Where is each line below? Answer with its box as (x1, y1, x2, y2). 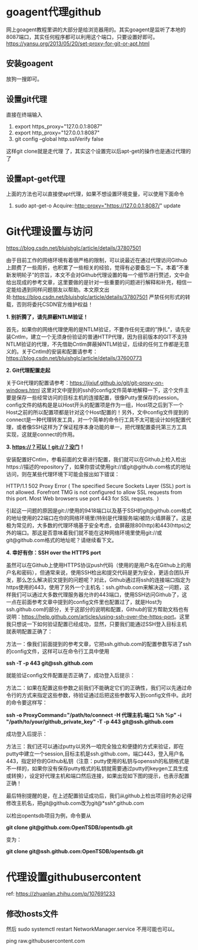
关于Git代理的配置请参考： (6, 380, 70, 387)
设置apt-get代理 (6, 173, 66, 183)
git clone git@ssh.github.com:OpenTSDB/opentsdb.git (6, 848, 144, 855)
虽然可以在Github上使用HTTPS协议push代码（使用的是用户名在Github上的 (6, 562, 187, 569)
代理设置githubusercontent (6, 870, 141, 884)
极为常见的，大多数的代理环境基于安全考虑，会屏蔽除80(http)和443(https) (6, 522, 187, 529)
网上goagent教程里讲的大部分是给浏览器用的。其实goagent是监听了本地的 (6, 26, 186, 33)
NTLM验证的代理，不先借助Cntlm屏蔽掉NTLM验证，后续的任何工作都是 (6, 341, 180, 348)
